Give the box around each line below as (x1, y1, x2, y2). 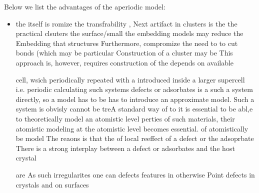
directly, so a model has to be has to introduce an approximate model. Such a (15, 93, 254, 104)
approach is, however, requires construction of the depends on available (15, 57, 234, 67)
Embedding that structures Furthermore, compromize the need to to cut (15, 37, 238, 48)
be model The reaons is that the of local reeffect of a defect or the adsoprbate (15, 133, 254, 143)
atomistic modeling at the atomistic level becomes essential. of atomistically (15, 123, 248, 133)
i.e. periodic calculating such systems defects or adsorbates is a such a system (15, 84, 253, 94)
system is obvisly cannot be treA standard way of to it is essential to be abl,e (15, 103, 253, 114)
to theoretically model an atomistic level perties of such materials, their (15, 113, 235, 123)
